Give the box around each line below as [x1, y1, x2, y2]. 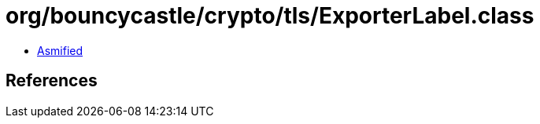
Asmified [37, 43, 83, 57]
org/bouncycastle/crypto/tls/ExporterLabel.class [6, 2, 534, 29]
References [6, 71, 98, 91]
